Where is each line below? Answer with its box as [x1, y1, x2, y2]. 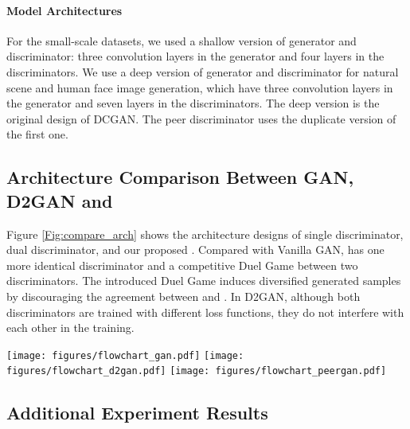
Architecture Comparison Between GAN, [6, 165, 354, 189]
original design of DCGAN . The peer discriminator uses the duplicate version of [6, 110, 396, 127]
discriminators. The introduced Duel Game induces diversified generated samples [6, 272, 401, 289]
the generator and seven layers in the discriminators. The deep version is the [6, 95, 380, 111]
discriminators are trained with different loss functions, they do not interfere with [6, 303, 404, 320]
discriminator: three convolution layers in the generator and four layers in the [6, 48, 385, 64]
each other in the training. [6, 319, 135, 336]
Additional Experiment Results [6, 400, 268, 425]
